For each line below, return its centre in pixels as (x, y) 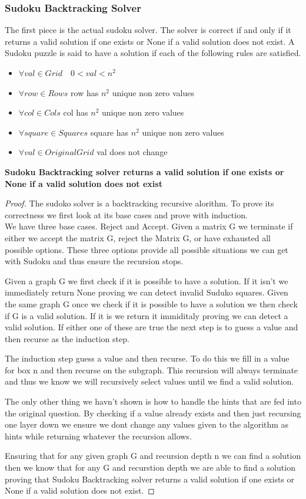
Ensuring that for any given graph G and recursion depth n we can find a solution (153, 456)
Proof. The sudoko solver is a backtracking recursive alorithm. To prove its (139, 203)
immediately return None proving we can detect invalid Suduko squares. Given (147, 292)
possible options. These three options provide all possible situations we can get (147, 249)
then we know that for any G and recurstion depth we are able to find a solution (150, 467)
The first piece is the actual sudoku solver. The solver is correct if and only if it (148, 30)
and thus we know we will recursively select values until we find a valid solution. (149, 381)
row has (85, 92)
